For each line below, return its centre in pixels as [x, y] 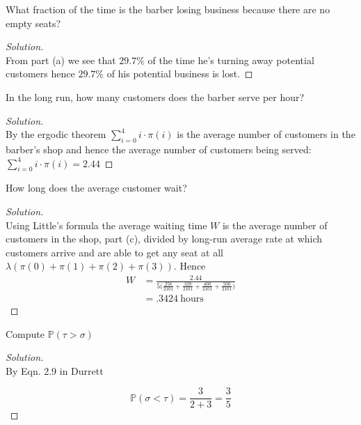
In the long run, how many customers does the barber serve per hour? [155, 96]
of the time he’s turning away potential [231, 60]
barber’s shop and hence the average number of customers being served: [159, 149]
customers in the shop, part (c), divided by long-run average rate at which [164, 239]
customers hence [40, 74]
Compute [25, 333]
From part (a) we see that [61, 60]
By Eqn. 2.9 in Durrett [55, 370]
